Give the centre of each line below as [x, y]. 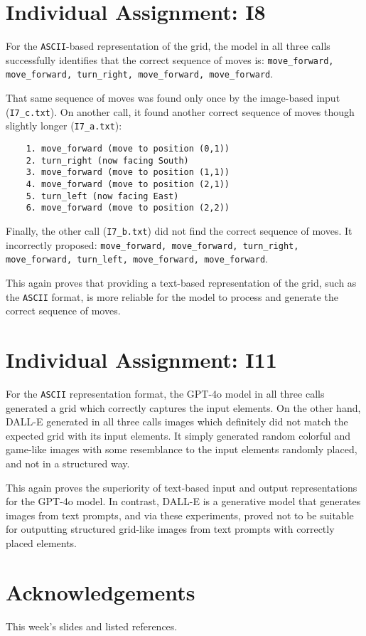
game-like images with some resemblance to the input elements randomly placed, [182, 449]
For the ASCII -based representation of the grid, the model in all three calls [168, 46]
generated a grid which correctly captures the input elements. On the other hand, [183, 407]
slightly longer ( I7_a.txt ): [64, 126]
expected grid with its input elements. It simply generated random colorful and [178, 435]
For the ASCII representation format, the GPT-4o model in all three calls [165, 393]
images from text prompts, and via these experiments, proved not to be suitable [180, 515]
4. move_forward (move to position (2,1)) [128, 184]
